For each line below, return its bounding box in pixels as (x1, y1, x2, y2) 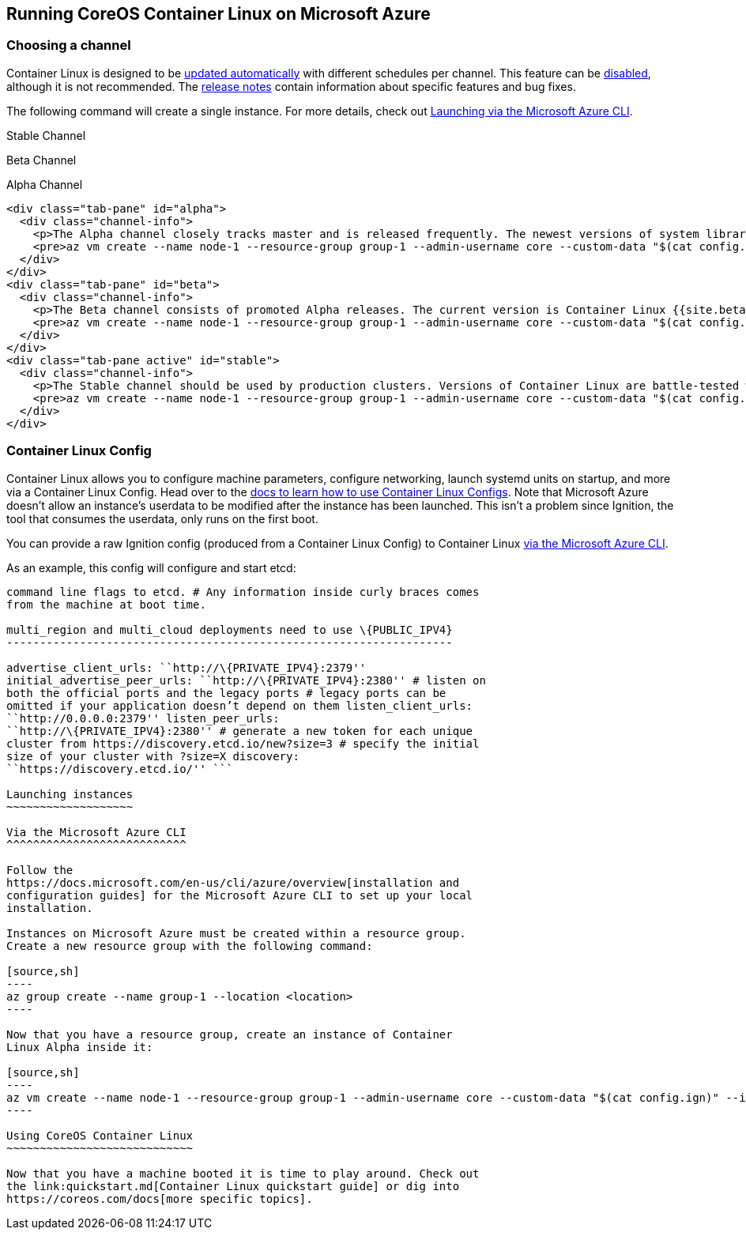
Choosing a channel (6, 37, 131, 54)
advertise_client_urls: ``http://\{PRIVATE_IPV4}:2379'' (6, 661, 367, 674)
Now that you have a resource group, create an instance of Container (6, 1027, 453, 1041)
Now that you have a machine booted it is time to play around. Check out (6, 1166, 480, 1180)
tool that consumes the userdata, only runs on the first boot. (6, 511, 318, 526)
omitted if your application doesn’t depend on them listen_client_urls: (6, 699, 473, 712)
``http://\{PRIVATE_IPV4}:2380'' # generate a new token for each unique (6, 724, 473, 737)
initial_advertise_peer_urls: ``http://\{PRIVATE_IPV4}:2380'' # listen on (6, 673, 486, 687)
